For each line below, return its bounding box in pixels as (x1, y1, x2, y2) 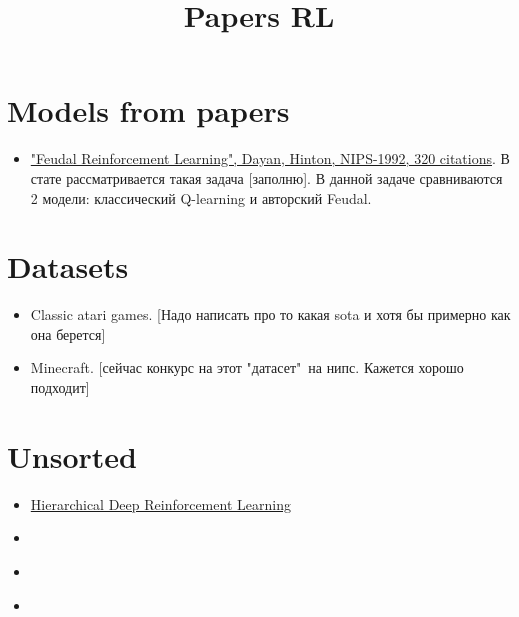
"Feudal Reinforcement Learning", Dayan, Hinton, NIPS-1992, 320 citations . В (30, 148, 510, 169)
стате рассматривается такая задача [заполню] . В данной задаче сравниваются (30, 167, 503, 188)
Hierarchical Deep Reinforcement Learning (30, 493, 291, 514)
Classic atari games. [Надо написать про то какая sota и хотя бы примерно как (30, 304, 511, 325)
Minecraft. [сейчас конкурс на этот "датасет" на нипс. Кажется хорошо (30, 357, 464, 378)
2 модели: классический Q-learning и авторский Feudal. (30, 187, 372, 208)
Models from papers (7, 90, 290, 131)
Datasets (7, 246, 129, 287)
